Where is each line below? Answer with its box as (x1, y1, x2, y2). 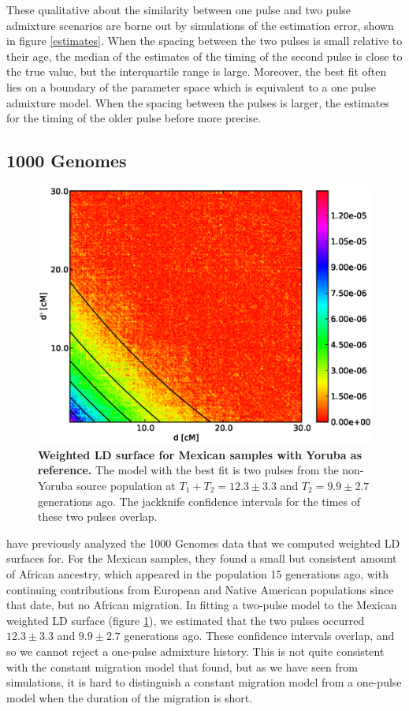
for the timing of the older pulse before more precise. (6, 110, 262, 126)
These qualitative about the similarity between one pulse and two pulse (6, 2, 351, 17)
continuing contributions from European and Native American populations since (6, 581, 394, 597)
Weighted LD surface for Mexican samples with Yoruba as (38, 446, 363, 462)
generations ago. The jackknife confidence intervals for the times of (38, 492, 361, 509)
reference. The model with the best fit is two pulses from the (38, 462, 339, 478)
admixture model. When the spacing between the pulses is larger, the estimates (6, 94, 389, 110)
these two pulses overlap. (38, 508, 158, 525)
